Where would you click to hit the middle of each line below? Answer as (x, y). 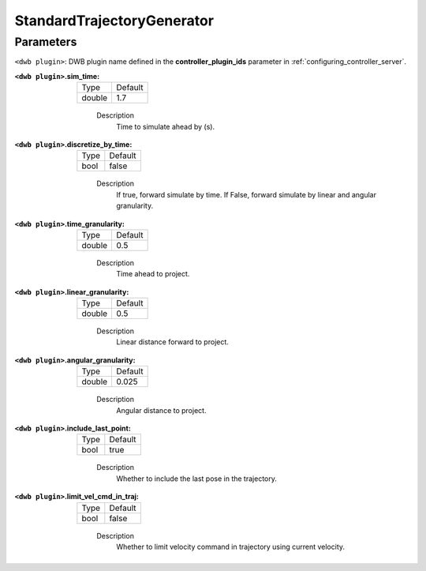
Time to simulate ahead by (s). (166, 126)
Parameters (46, 42)
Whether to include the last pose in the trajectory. (197, 479)
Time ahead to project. (153, 274)
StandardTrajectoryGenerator (114, 21)
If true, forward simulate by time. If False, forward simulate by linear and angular (246, 194)
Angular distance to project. (161, 410)
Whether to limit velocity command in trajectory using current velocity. (231, 547)
